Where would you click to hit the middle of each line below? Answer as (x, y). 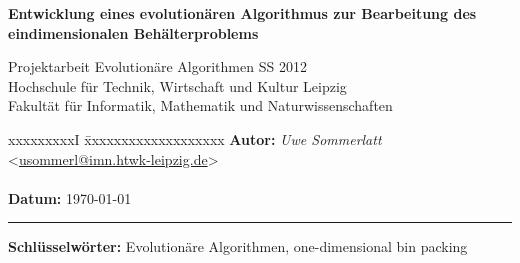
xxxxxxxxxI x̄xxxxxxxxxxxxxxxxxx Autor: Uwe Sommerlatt (195, 138)
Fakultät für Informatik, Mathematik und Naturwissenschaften (200, 105)
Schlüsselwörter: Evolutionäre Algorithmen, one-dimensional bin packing (238, 246)
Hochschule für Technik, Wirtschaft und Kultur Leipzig (177, 85)
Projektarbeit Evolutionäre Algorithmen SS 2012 (157, 66)
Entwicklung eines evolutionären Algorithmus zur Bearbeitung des (242, 13)
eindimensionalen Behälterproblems (133, 32)
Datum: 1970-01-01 (70, 197)
